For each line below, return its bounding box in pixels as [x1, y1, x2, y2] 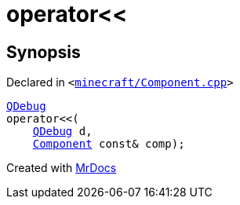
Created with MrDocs [6, 161, 117, 175]
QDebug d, [32, 125, 93, 138]
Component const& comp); [32, 137, 185, 151]
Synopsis [6, 42, 81, 62]
